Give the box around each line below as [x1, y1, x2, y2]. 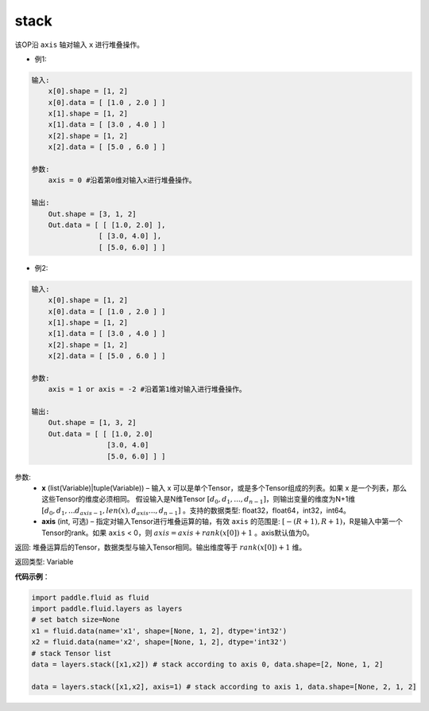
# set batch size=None [31, 615, 120, 624]
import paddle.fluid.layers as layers [31, 604, 183, 613]
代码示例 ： [14, 572, 50, 581]
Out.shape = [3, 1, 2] [48, 209, 137, 218]
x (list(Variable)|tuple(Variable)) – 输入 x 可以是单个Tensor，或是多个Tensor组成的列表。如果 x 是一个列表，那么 [41, 482, 407, 493]
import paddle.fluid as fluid [31, 593, 149, 602]
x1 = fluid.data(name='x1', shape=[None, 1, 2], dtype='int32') [31, 626, 288, 635]
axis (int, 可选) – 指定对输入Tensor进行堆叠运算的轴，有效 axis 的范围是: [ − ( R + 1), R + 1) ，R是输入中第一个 [41, 517, 403, 526]
